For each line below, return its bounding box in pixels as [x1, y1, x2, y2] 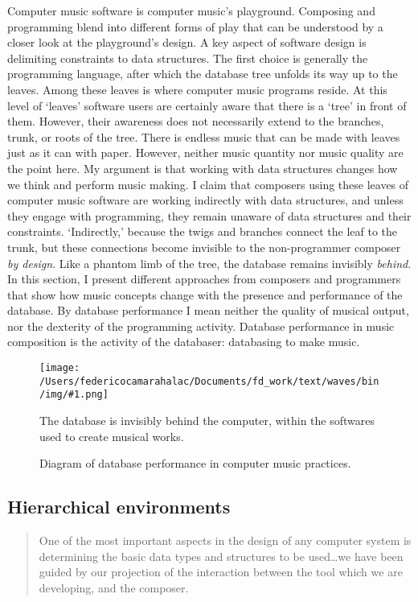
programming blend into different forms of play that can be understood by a [7, 18, 383, 35]
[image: [39, 362, 80, 374]
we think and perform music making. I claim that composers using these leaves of [7, 175, 409, 192]
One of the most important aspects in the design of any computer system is [39, 532, 412, 549]
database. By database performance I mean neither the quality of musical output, [7, 302, 409, 319]
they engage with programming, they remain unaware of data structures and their [7, 207, 412, 224]
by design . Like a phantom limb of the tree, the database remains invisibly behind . [7, 254, 412, 271]
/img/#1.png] [39, 389, 109, 401]
